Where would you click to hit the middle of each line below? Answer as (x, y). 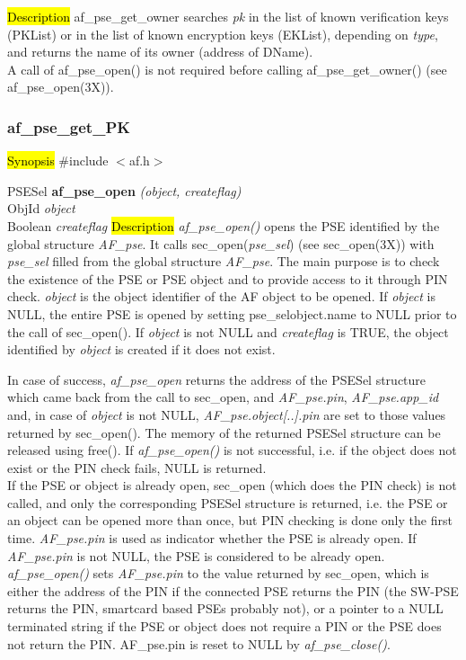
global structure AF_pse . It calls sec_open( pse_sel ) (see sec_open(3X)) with (221, 243)
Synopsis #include (58, 161)
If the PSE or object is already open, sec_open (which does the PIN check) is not (232, 485)
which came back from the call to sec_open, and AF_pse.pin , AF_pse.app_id (223, 397)
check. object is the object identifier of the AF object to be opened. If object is (221, 296)
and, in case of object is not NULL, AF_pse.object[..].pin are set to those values (227, 414)
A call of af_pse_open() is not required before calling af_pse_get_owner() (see (227, 69)
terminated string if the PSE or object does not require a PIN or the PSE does (224, 626)
